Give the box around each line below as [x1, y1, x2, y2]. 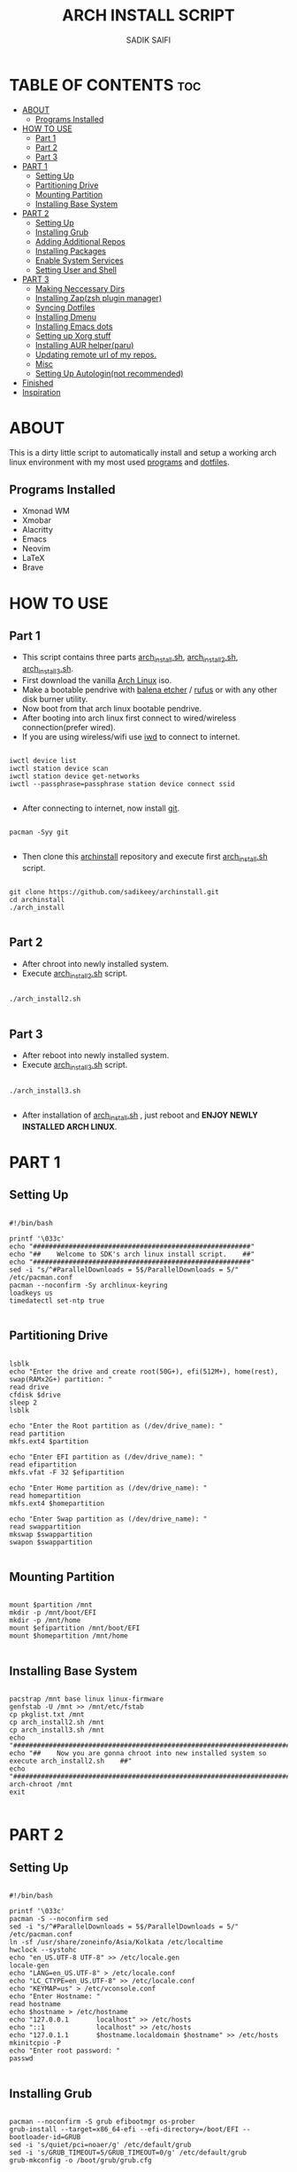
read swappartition [9, 1522, 81, 1531]
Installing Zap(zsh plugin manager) [34, 292, 162, 303]
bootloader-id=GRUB [9, 2133, 81, 2142]
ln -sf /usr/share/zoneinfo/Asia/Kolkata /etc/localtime [9, 1938, 224, 1947]
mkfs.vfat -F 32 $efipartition [9, 1467, 125, 1476]
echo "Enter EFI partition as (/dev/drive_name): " [9, 1452, 203, 1461]
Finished [21, 378, 54, 388]
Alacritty [21, 525, 53, 535]
